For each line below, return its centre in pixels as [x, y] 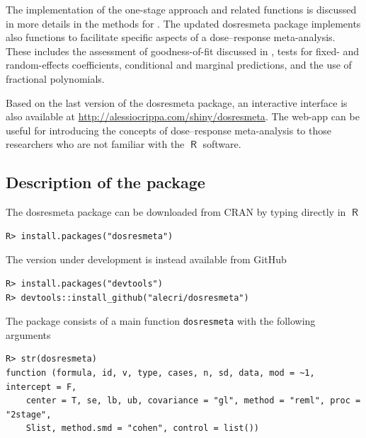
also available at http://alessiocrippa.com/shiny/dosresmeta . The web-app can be [183, 116]
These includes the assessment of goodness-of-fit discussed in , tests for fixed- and [183, 51]
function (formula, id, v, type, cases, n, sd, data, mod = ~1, [160, 373]
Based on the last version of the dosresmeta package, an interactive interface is [177, 102]
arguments [28, 334]
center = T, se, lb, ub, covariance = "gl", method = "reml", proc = [193, 401]
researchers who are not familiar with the [95, 144]
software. [222, 144]
